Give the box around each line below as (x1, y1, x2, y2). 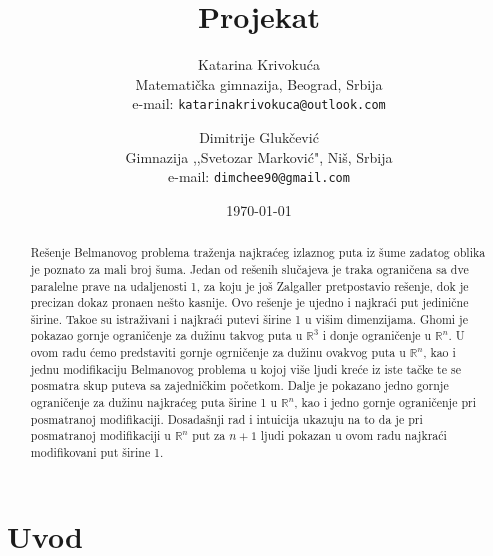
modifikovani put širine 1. (30, 444, 164, 461)
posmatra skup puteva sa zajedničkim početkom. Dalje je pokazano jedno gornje (30, 377, 449, 394)
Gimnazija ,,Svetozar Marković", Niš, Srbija (125, 146, 393, 167)
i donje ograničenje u (322, 327, 432, 344)
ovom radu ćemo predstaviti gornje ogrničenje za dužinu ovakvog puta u (30, 344, 406, 361)
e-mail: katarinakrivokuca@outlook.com (132, 93, 386, 114)
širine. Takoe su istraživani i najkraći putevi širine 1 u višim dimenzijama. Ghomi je (30, 310, 469, 327)
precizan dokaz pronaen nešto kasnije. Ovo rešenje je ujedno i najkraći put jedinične (30, 294, 469, 311)
